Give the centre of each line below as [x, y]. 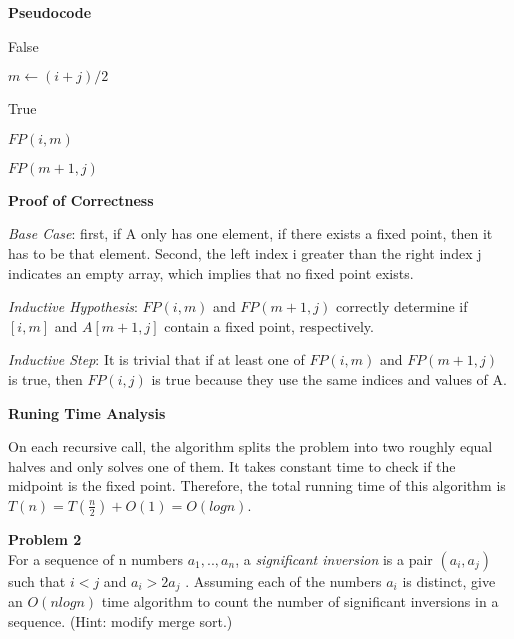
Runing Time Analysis [87, 412]
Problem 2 [45, 538]
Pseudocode [50, 12]
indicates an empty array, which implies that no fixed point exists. [211, 272]
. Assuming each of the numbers [283, 580]
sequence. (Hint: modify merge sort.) [120, 620]
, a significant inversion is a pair [334, 558]
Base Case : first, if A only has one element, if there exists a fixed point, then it [250, 233]
